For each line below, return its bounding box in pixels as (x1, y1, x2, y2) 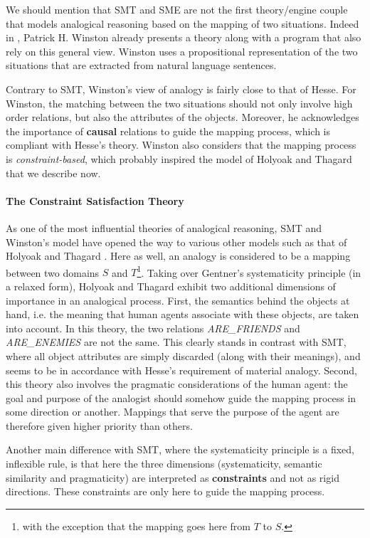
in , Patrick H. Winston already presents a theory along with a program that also (6, 30, 361, 45)
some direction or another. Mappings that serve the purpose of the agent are (6, 404, 339, 419)
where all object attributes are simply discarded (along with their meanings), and (6, 348, 361, 363)
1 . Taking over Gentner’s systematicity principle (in (137, 263, 361, 280)
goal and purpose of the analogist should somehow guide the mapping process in (6, 390, 356, 405)
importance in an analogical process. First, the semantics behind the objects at (6, 292, 350, 307)
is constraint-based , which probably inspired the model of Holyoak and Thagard (6, 151, 352, 166)
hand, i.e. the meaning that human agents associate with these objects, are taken (6, 307, 359, 322)
